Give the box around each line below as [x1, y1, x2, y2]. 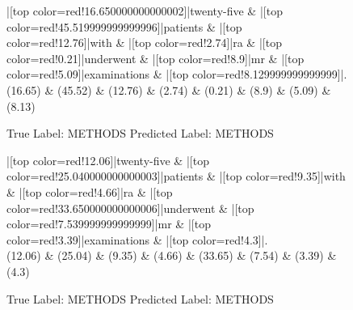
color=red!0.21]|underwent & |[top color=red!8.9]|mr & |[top [6, 49, 305, 66]
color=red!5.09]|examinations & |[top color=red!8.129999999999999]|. [6, 66, 347, 83]
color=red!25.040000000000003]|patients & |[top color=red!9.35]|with [6, 168, 346, 185]
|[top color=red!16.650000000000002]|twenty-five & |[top [6, 2, 283, 19]
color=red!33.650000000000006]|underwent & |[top [6, 199, 254, 216]
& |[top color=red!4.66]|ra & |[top [6, 183, 173, 200]
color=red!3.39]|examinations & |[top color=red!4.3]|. [6, 231, 268, 248]
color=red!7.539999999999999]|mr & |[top [6, 215, 211, 232]
